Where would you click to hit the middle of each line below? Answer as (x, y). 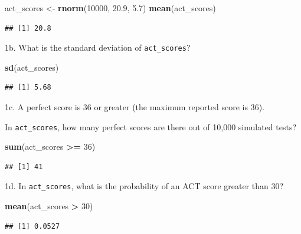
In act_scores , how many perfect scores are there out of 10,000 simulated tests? (151, 126)
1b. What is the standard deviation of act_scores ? (98, 47)
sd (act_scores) (32, 67)
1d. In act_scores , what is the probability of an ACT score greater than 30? (144, 186)
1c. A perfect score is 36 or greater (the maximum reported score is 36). (135, 107)
